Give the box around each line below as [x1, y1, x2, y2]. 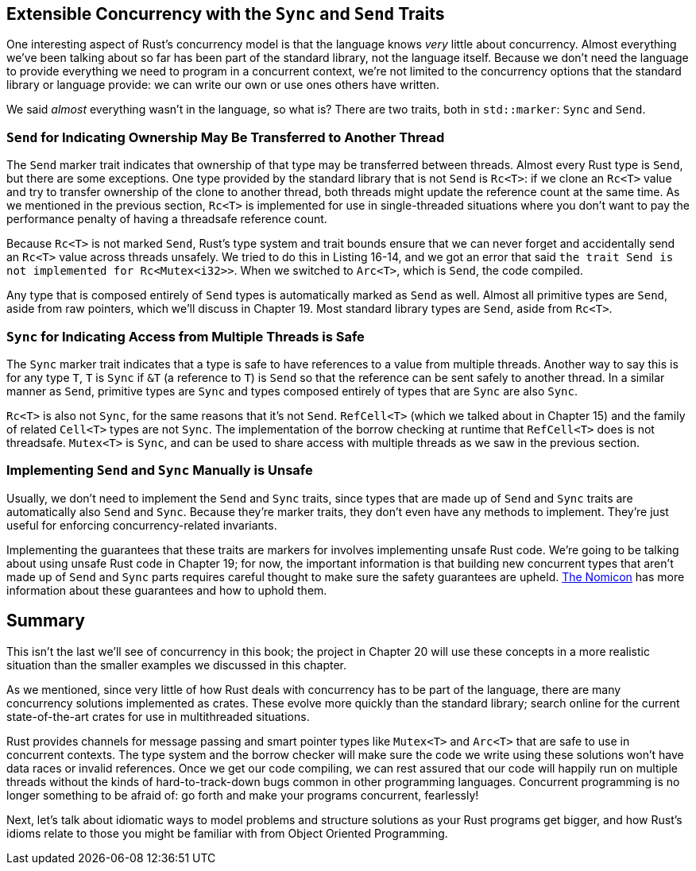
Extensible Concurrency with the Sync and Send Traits [6, 4, 445, 24]
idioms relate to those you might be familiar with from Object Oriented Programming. [6, 826, 448, 840]
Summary [6, 611, 85, 631]
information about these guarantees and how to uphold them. [6, 583, 327, 597]
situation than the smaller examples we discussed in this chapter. [6, 657, 346, 672]
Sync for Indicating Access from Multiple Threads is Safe [6, 328, 365, 345]
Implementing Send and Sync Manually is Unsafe [6, 462, 313, 479]
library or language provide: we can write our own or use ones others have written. [6, 78, 439, 92]
